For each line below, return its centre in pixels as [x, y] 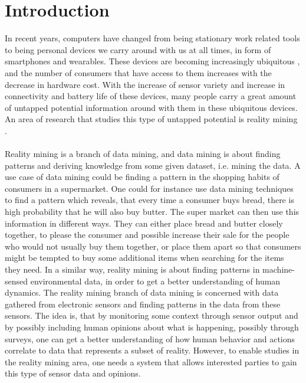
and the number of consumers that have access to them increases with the [138, 72]
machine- [279, 269]
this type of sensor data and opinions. [73, 373]
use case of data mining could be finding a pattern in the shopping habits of [142, 177]
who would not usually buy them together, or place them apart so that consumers [153, 246]
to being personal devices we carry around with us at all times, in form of [138, 49]
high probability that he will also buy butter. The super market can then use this [152, 212]
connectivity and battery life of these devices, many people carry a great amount [151, 96]
